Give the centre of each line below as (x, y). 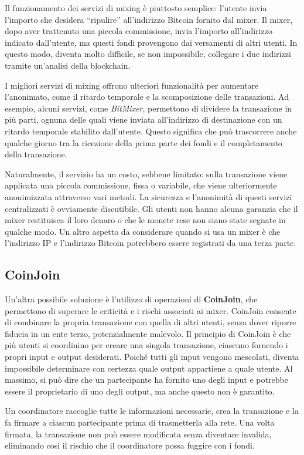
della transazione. (36, 154)
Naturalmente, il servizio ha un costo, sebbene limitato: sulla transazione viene (146, 173)
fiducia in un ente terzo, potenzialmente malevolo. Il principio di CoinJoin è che (148, 333)
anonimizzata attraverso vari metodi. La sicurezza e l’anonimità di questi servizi (148, 196)
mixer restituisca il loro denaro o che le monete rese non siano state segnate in (145, 220)
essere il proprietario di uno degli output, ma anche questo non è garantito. (140, 391)
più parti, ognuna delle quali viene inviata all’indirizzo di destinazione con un (144, 119)
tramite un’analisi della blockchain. (68, 65)
